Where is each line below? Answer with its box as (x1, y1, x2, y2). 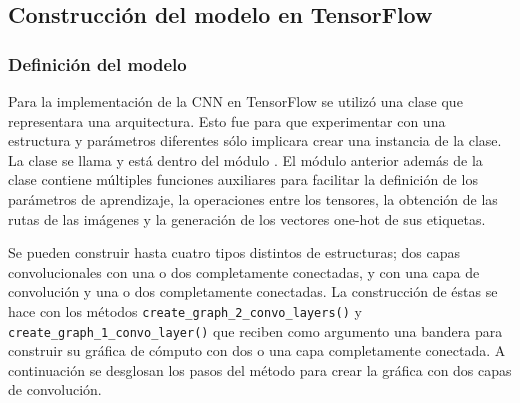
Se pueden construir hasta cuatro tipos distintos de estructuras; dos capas (8, 242, 461, 263)
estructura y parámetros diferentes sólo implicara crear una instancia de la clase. (8, 130, 502, 151)
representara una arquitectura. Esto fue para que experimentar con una (8, 110, 446, 131)
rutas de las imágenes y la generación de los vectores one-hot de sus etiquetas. (8, 208, 486, 229)
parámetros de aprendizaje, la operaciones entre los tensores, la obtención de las (8, 188, 498, 209)
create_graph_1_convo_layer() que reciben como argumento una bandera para (8, 320, 503, 341)
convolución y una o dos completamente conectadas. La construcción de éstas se (8, 281, 498, 302)
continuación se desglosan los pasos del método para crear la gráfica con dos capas (8, 359, 512, 380)
